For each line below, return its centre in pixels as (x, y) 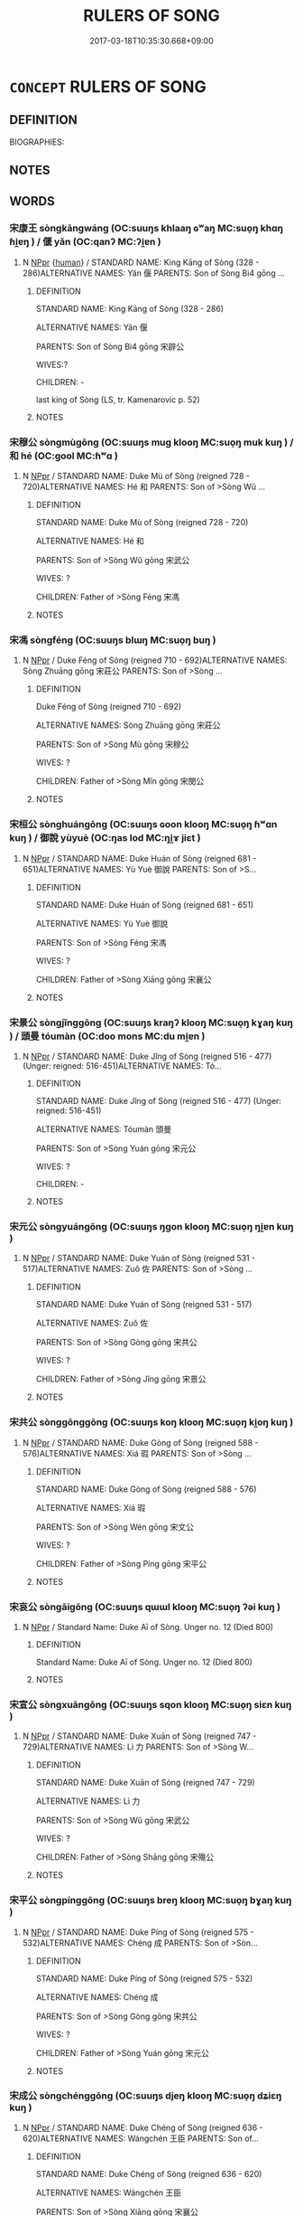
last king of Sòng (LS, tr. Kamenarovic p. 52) (118, 400)
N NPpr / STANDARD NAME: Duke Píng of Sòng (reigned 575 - (138, 1932)
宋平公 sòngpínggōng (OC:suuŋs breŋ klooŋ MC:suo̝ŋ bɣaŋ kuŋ (151, 1900)
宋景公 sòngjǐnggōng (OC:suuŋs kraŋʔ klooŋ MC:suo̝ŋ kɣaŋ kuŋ (151, 1023)
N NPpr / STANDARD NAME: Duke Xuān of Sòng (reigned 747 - (139, 1736)
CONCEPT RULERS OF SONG (108, 86)
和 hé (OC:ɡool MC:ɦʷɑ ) (64, 456)
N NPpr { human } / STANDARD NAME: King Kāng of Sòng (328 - (141, 262)
